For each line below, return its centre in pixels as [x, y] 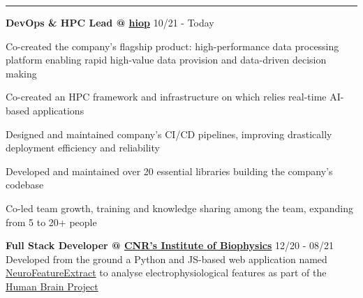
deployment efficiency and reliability [83, 148]
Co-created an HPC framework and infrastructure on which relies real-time [166, 97]
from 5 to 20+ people [51, 222]
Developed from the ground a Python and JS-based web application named [166, 259]
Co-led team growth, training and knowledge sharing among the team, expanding [179, 208]
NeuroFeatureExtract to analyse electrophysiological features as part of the [166, 273]
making [21, 73]
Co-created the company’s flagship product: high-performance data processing [172, 46]
